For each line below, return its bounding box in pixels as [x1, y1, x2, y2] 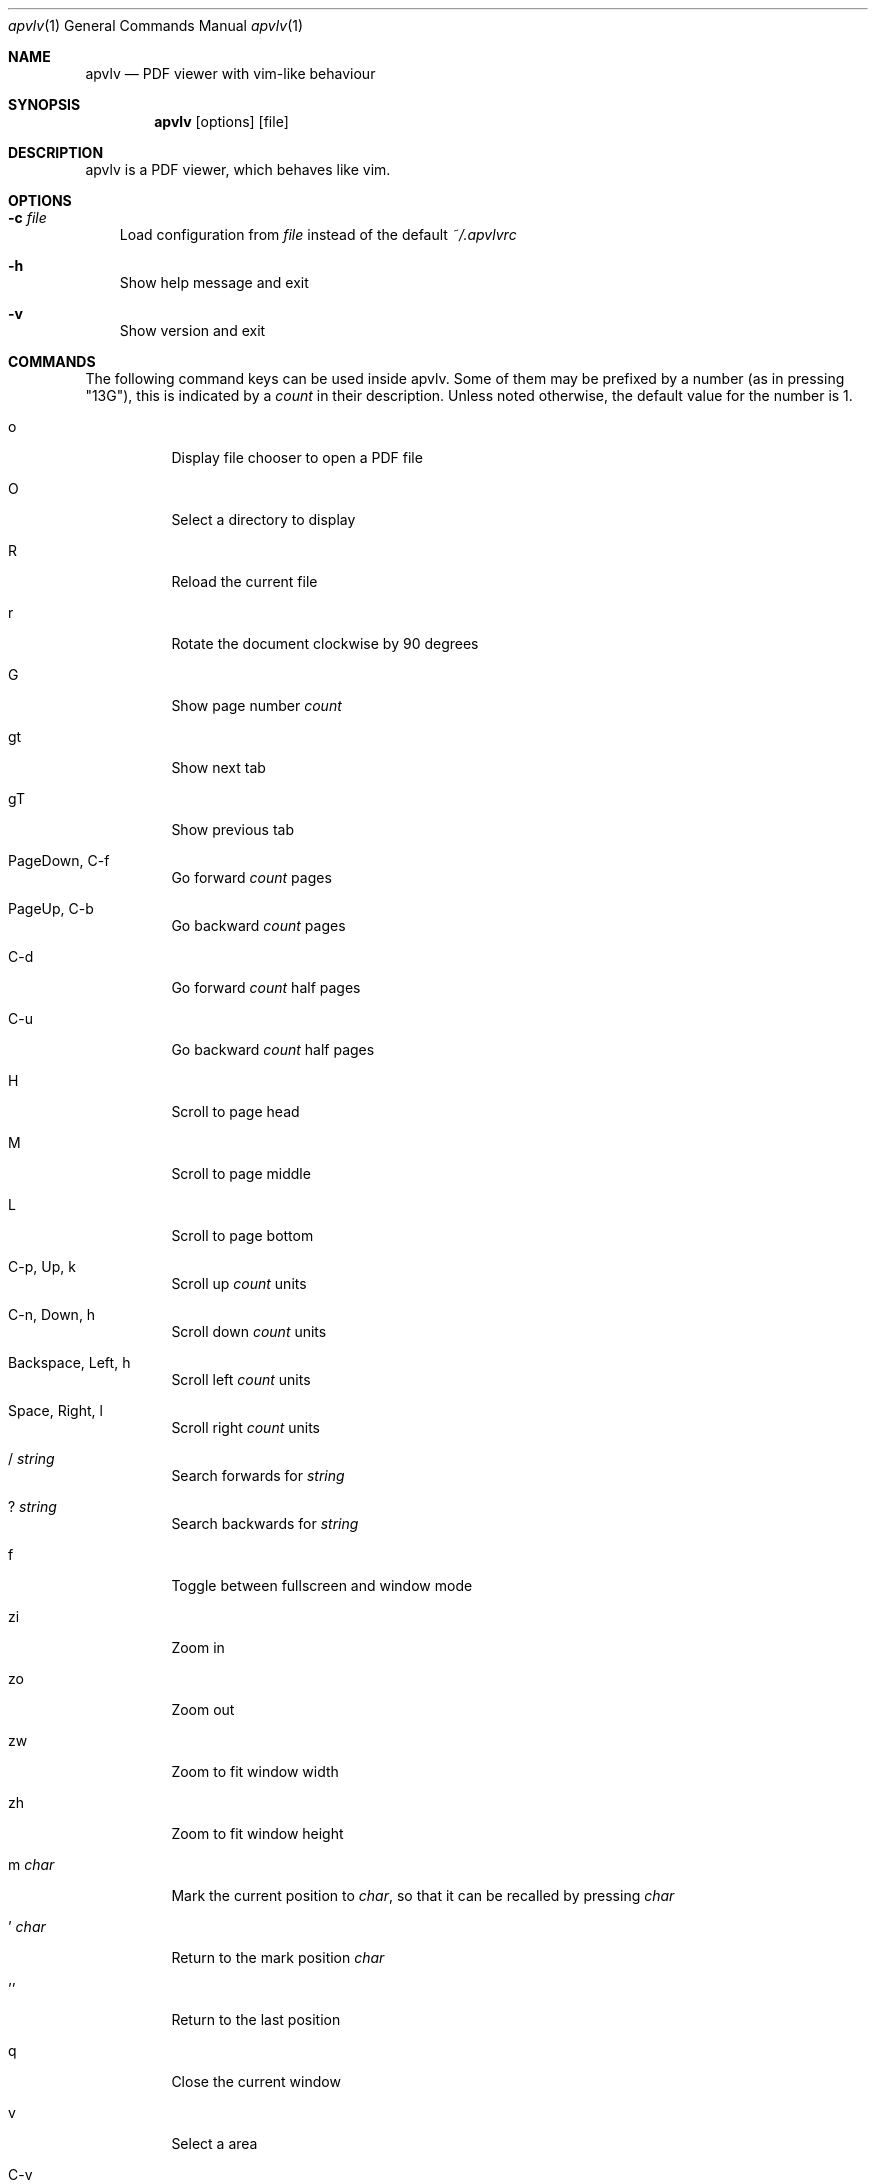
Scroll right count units [171, 1419, 320, 1436]
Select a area [171, 2135, 258, 2152]
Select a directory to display [171, 511, 356, 528]
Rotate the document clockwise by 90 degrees [171, 635, 479, 652]
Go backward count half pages [171, 1041, 375, 1058]
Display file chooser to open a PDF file [171, 449, 423, 466]
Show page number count [171, 697, 342, 714]
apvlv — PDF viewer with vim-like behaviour [85, 65, 376, 82]
